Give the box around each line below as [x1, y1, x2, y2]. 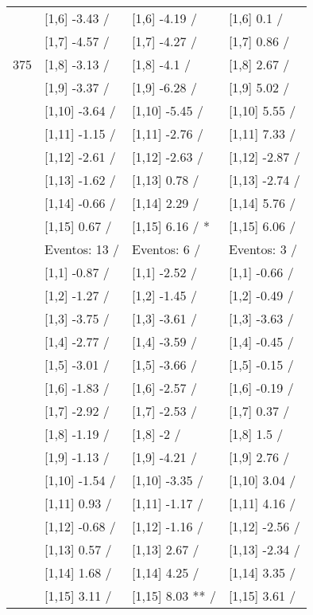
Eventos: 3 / [228, 240, 297, 258]
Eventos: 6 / [132, 240, 201, 258]
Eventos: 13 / [44, 240, 120, 258]
